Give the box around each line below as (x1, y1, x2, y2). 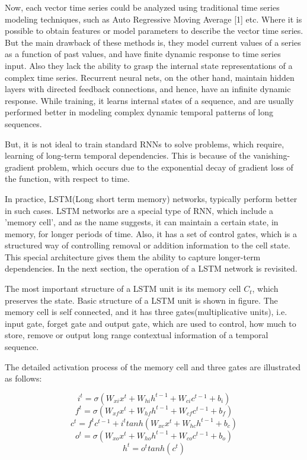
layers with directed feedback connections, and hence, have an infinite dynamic (5, 83, 291, 95)
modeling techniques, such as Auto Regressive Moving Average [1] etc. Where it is (5, 12, 302, 25)
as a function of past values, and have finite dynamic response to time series (5, 48, 281, 60)
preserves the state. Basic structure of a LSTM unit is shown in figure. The (5, 294, 278, 306)
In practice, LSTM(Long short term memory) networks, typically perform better (5, 192, 298, 204)
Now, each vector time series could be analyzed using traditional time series (5, 1, 280, 13)
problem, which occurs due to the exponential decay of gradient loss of (37, 160, 293, 173)
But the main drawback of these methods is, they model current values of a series (5, 36, 301, 48)
